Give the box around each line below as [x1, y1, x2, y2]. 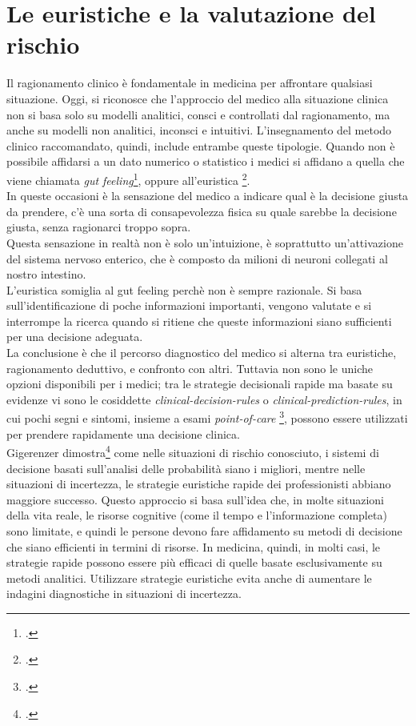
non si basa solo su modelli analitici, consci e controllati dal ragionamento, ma [6, 106, 390, 122]
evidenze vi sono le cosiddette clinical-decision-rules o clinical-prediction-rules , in [6, 391, 402, 407]
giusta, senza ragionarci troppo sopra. [6, 219, 191, 235]
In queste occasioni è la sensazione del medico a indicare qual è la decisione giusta [6, 187, 409, 204]
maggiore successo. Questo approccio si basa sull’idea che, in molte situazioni [6, 491, 384, 507]
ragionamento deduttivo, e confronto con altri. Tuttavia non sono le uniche [6, 359, 373, 376]
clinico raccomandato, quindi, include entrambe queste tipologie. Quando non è [6, 137, 395, 154]
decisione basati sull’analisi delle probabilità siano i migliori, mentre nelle [6, 459, 366, 476]
